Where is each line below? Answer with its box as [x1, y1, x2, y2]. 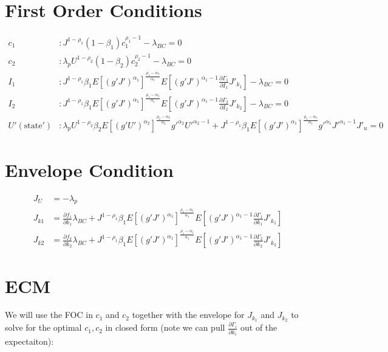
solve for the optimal [5, 321, 82, 334]
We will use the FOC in [5, 308, 93, 321]
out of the [240, 321, 277, 334]
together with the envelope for [132, 308, 245, 321]
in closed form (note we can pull [105, 321, 225, 334]
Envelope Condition [5, 157, 174, 182]
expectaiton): [5, 335, 54, 348]
